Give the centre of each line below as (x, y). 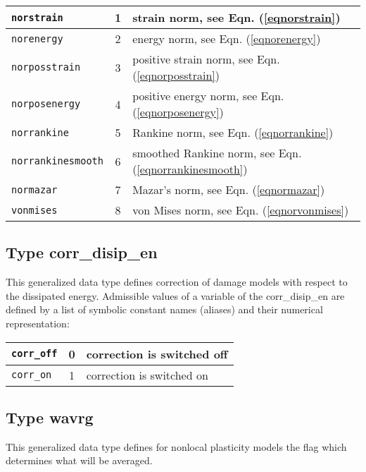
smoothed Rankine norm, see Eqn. (217, 153)
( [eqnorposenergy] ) (178, 112)
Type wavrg (50, 417)
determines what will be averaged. (79, 460)
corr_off (34, 354)
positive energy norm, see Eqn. (208, 96)
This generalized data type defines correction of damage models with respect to (177, 282)
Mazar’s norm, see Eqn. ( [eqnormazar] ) (229, 189)
